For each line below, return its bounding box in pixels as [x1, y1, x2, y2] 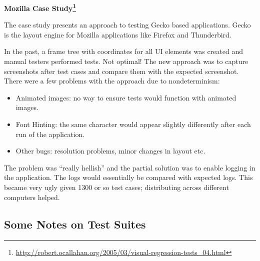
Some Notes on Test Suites [4, 216, 146, 231]
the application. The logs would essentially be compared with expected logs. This [4, 172, 253, 182]
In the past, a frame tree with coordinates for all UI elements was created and [4, 46, 243, 56]
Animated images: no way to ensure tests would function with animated [15, 92, 236, 102]
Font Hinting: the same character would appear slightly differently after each [15, 119, 251, 129]
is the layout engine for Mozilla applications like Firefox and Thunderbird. [4, 29, 231, 39]
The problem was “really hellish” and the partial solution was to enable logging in [4, 162, 255, 172]
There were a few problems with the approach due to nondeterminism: [4, 75, 220, 86]
